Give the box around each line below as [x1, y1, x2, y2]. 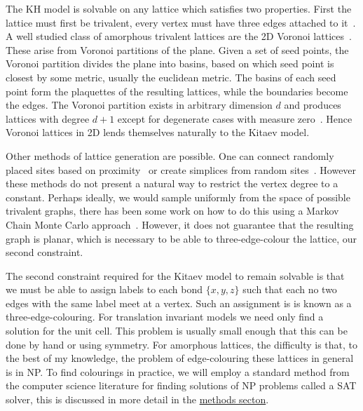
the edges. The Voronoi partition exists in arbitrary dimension [6, 97, 273, 112]
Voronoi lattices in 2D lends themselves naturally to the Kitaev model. [6, 125, 310, 140]
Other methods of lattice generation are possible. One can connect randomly [6, 148, 334, 163]
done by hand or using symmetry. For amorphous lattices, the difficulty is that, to [6, 337, 358, 351]
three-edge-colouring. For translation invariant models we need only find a [6, 309, 324, 324]
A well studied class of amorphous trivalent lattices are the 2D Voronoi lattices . [6, 29, 352, 43]
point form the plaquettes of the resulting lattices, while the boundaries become [6, 83, 348, 98]
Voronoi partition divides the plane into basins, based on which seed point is [6, 56, 334, 71]
